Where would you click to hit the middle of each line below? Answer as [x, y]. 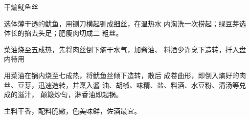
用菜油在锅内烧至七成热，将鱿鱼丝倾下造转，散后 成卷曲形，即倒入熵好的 [122, 75]
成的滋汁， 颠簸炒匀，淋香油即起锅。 [63, 94]
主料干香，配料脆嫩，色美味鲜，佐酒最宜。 [72, 110]
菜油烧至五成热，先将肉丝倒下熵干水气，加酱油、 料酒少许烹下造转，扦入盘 [125, 49]
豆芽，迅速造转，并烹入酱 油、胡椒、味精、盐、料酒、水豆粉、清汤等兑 [132, 85]
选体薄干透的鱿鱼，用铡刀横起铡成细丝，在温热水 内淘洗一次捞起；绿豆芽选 [125, 23]
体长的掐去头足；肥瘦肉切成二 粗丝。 [63, 33]
